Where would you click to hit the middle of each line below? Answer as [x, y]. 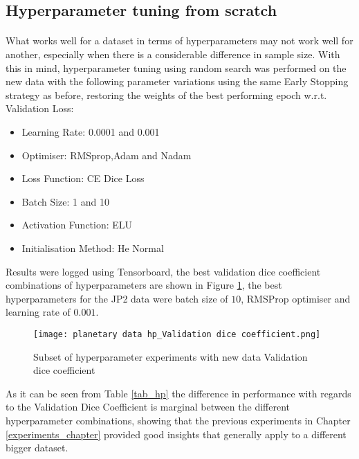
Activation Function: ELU [77, 225]
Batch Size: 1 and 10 [65, 201]
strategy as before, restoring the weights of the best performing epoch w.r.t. [166, 94]
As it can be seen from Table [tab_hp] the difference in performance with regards [178, 393]
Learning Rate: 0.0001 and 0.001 [91, 131]
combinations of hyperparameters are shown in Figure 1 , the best [144, 285]
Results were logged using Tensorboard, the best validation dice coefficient [163, 271]
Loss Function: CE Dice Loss [83, 178]
